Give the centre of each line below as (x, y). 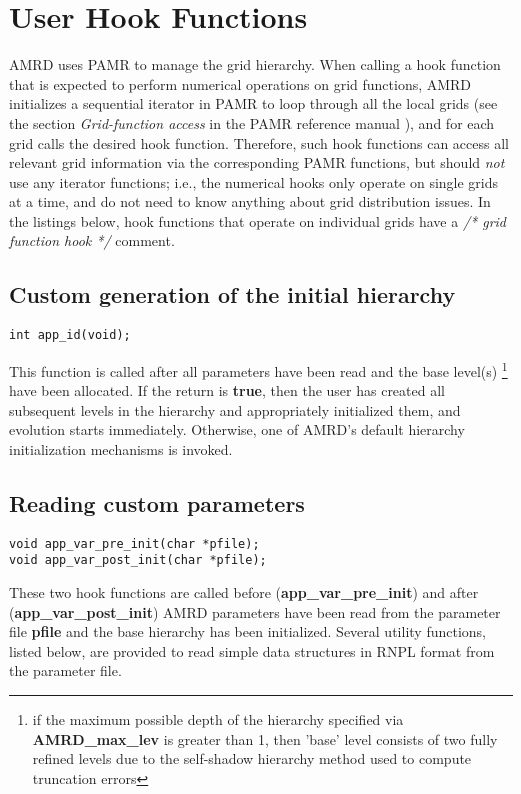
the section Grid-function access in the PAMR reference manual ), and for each (252, 122)
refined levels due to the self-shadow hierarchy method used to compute (252, 758)
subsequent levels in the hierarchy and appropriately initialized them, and (235, 409)
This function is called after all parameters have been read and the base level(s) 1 (258, 369)
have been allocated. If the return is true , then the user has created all (227, 390)
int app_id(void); (70, 335)
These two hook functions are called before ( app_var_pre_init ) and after (244, 592)
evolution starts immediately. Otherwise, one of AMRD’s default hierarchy (237, 429)
